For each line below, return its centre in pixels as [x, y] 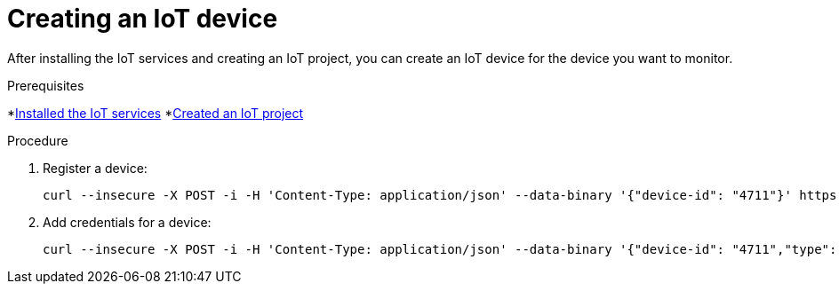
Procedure [38, 140]
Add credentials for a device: [127, 222]
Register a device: [95, 168]
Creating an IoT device [143, 19]
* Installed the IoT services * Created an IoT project [156, 113]
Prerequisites [46, 85]
